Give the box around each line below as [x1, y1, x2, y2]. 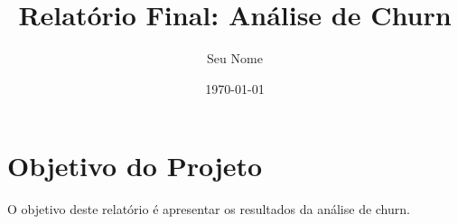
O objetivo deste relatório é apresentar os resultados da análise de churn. [7, 200, 410, 219]
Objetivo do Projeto [7, 147, 263, 184]
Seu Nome [207, 49, 263, 68]
